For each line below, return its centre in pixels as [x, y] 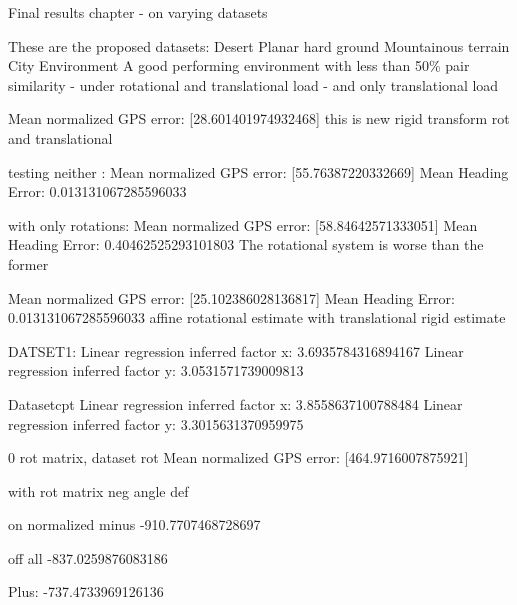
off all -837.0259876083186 [88, 557]
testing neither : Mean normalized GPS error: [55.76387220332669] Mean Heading [258, 171]
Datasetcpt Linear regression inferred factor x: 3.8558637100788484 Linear [235, 403]
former [28, 263]
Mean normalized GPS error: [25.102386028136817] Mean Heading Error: [231, 297]
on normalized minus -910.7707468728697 [134, 524]
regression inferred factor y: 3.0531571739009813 [156, 370]
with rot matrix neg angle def [98, 490]
